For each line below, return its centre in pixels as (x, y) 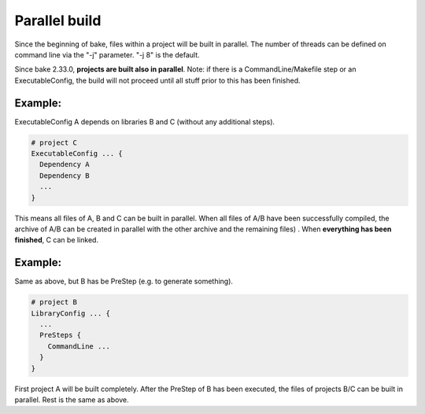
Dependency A (65, 164)
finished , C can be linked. (56, 240)
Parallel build (58, 20)
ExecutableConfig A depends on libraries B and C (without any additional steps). (145, 121)
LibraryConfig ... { (70, 313)
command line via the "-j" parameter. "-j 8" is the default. (107, 54)
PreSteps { (61, 335)
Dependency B (65, 176)
